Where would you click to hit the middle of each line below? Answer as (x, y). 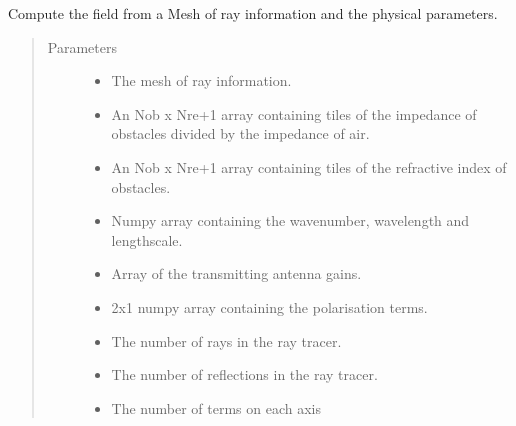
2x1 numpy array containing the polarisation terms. (269, 306)
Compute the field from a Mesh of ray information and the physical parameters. (253, 13)
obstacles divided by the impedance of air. (240, 133)
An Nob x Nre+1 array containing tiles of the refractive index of (309, 166)
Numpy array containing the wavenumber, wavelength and (290, 220)
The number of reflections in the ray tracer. (244, 374)
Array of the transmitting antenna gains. (236, 273)
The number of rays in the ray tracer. (226, 340)
